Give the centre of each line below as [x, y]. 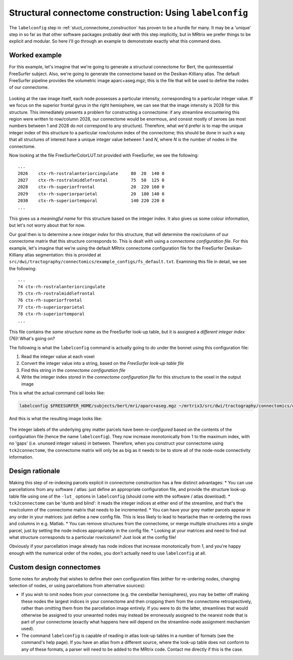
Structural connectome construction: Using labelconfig [129, 13]
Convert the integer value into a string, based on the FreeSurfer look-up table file [103, 363]
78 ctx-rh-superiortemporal [51, 314]
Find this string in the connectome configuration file [73, 370]
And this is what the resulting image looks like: [56, 418]
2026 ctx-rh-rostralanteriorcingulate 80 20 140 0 [91, 173]
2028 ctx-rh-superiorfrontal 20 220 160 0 [91, 187]
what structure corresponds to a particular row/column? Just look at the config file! [93, 537]
